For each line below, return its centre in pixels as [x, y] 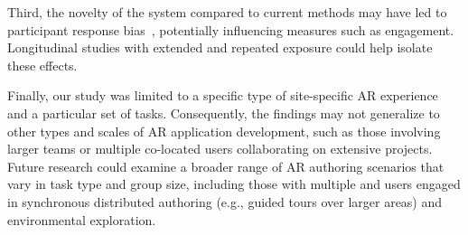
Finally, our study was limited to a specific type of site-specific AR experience [223, 95]
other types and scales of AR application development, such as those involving [224, 131]
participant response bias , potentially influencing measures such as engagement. [231, 29]
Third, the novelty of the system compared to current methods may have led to [227, 12]
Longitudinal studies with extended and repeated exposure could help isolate [220, 47]
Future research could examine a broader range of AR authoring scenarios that [226, 166]
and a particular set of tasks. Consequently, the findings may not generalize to [224, 113]
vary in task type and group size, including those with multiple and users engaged [234, 184]
